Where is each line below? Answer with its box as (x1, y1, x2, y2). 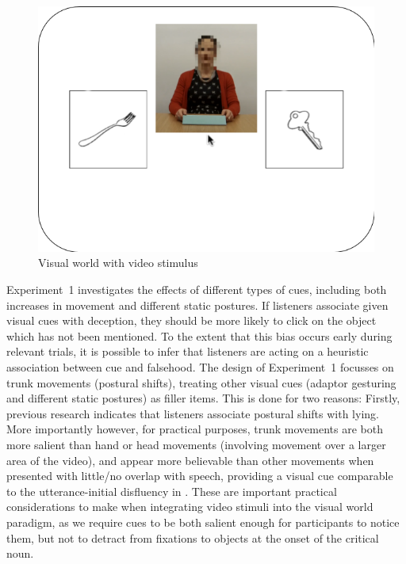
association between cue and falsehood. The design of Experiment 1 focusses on (6, 358, 394, 375)
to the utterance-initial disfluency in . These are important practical (6, 482, 337, 499)
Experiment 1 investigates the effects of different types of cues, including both (6, 281, 387, 297)
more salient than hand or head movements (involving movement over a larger (6, 436, 386, 452)
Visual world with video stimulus (38, 254, 198, 271)
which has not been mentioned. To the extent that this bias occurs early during (6, 327, 393, 344)
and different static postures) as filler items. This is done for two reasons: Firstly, (6, 390, 400, 406)
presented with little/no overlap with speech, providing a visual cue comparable (6, 467, 393, 484)
